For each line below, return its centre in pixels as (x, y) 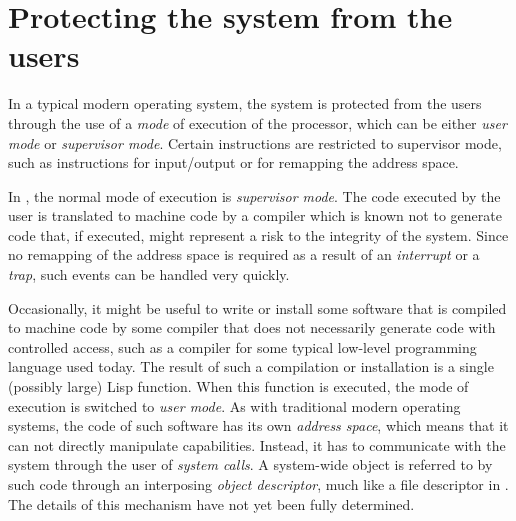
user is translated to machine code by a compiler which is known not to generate (255, 215)
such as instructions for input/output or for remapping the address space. (233, 162)
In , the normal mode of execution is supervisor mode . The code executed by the (254, 195)
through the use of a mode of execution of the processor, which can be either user (257, 122)
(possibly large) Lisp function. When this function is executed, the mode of (238, 386)
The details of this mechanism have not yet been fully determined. (211, 503)
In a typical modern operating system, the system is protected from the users (245, 103)
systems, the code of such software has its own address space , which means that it (258, 425)
